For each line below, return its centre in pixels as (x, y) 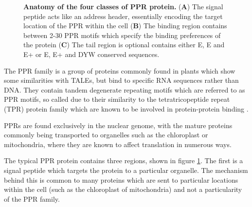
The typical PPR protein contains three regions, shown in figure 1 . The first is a (124, 160)
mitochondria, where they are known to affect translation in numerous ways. (118, 144)
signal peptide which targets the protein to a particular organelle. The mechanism (126, 170)
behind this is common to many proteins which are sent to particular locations (121, 179)
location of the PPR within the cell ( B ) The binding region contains (125, 26)
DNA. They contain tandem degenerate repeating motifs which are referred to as (125, 89)
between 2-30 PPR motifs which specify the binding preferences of (122, 35)
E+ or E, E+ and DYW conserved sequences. (91, 54)
